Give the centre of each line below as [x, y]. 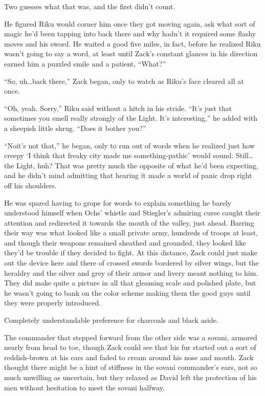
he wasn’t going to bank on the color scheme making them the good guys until [127, 292]
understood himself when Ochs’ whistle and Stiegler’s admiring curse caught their [132, 213]
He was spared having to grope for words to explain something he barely [118, 202]
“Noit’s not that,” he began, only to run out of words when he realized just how [129, 145]
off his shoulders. [30, 185]
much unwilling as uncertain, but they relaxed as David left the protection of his [130, 377]
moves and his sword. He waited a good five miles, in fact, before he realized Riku [132, 43]
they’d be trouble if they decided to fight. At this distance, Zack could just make [131, 252]
